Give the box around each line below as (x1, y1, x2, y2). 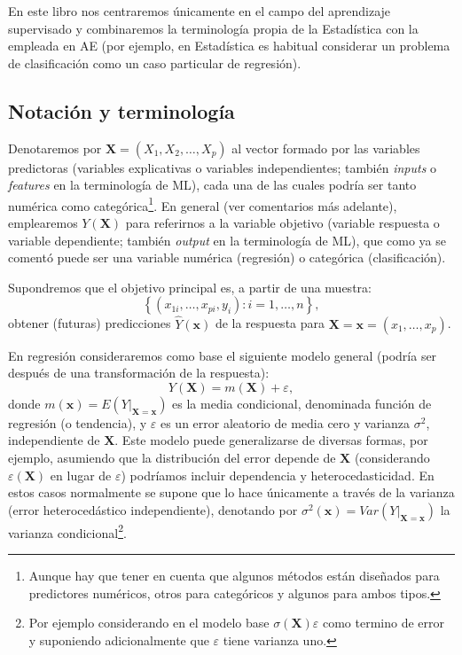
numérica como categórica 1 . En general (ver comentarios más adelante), (8, 193, 397, 214)
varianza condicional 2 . (8, 520, 127, 542)
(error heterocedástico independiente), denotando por (8, 500, 298, 519)
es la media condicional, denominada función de (172, 394, 432, 412)
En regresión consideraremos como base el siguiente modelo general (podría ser (8, 346, 437, 364)
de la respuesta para (215, 314, 325, 332)
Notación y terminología (8, 97, 235, 124)
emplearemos (8, 214, 78, 232)
